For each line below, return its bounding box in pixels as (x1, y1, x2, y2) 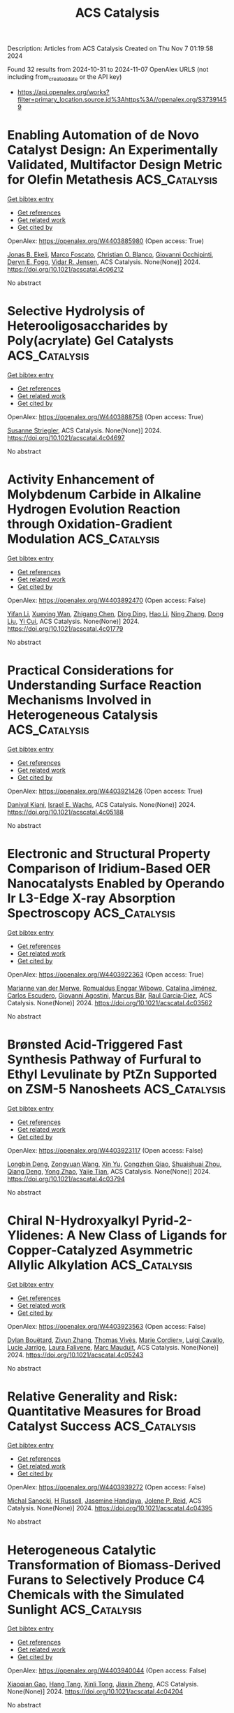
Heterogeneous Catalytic (7, 1542, 156, 1558)
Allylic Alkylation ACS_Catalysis (7, 1257, 193, 1273)
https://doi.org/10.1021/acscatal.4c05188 (7, 808, 124, 816)
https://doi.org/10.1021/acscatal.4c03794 (7, 1174, 125, 1183)
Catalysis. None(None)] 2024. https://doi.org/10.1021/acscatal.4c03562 (7, 998, 213, 1007)
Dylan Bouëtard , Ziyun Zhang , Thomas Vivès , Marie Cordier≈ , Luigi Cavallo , (7, 1336, 225, 1344)
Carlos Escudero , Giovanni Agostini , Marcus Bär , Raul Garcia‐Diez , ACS (7, 991, 212, 1000)
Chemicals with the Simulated (7, 1587, 184, 1603)
